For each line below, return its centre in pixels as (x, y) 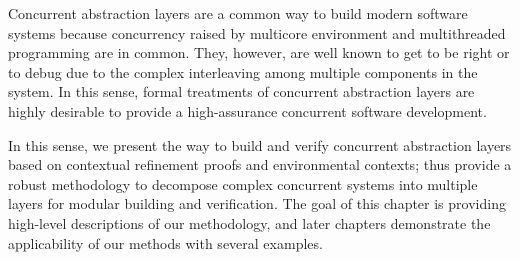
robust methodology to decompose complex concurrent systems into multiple (243, 183)
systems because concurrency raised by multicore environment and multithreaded (257, 32)
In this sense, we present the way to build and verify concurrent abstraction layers (260, 144)
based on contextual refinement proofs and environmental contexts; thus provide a (260, 164)
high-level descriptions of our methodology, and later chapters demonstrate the (249, 222)
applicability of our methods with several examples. (165, 242)
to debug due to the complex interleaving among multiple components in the (243, 71)
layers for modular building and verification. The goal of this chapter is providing (257, 203)
